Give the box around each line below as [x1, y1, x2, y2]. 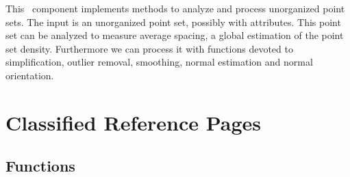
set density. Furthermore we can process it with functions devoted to [5, 41, 293, 55]
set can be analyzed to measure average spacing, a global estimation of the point [5, 28, 344, 42]
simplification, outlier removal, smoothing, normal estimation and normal [5, 55, 313, 69]
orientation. [5, 68, 54, 82]
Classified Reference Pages [5, 108, 262, 136]
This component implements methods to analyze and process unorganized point [5, 1, 345, 15]
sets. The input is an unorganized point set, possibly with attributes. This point [5, 14, 341, 29]
